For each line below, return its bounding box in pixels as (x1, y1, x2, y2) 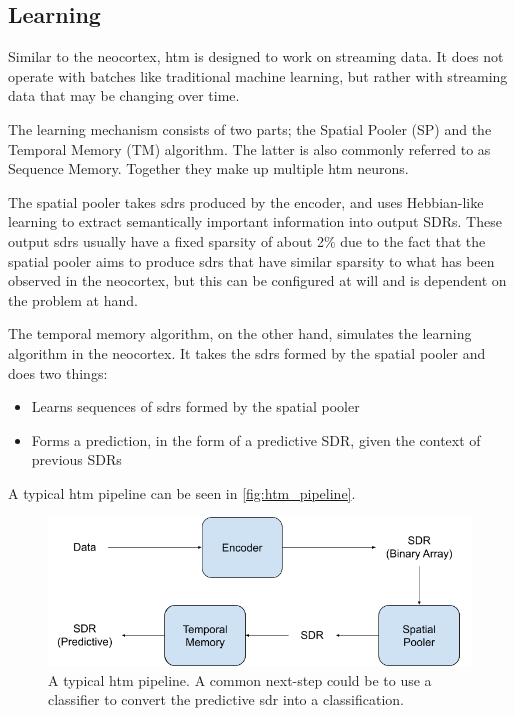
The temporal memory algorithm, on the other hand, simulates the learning (8, 323, 472, 344)
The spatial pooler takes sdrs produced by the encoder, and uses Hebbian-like (8, 191, 484, 212)
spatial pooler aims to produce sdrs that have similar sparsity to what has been (8, 250, 495, 271)
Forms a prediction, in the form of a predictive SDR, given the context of (31, 429, 481, 450)
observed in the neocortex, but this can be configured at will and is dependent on (8, 270, 507, 291)
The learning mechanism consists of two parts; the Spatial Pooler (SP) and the (8, 118, 492, 139)
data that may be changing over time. (8, 85, 240, 106)
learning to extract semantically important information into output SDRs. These (8, 211, 502, 232)
